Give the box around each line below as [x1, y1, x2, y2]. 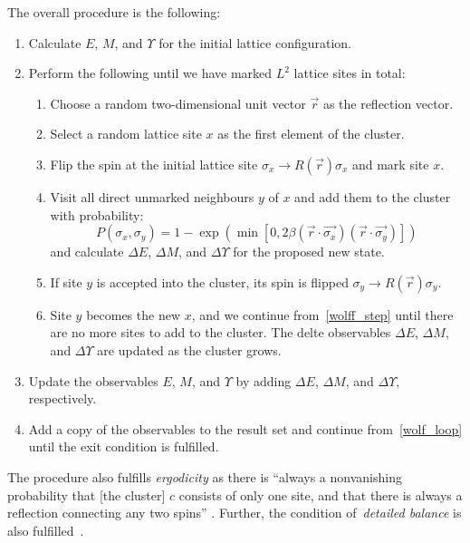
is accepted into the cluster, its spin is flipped [96, 272, 349, 291]
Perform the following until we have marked [28, 63, 273, 82]
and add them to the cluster [294, 187, 451, 206]
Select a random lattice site [50, 124, 202, 143]
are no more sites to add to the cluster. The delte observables [50, 323, 391, 342]
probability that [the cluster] [7, 485, 166, 504]
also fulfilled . [7, 520, 84, 539]
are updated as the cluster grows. [97, 340, 282, 359]
